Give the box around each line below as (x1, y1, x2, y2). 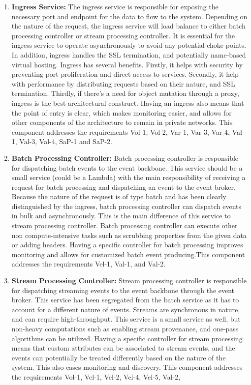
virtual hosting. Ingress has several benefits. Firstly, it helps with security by (11, 59, 243, 69)
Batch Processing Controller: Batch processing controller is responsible (11, 152, 239, 163)
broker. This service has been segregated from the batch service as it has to (11, 295, 239, 305)
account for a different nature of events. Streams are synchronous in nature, (11, 304, 240, 314)
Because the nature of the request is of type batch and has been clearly (11, 191, 226, 202)
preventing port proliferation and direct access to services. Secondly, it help (11, 69, 239, 79)
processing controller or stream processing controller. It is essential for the (11, 30, 235, 40)
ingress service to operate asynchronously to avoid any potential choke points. (11, 40, 247, 50)
